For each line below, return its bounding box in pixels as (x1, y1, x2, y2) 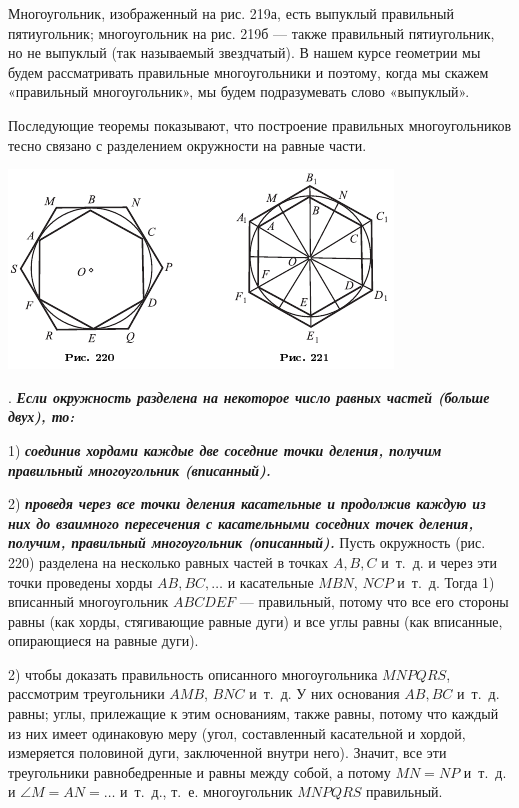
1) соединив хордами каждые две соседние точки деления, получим (8, 439, 442, 460)
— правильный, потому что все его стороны (239, 591, 509, 612)
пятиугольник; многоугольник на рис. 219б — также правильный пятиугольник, (8, 22, 495, 43)
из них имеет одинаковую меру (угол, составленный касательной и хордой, (8, 722, 466, 743)
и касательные (227, 571, 314, 592)
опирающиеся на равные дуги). (8, 630, 199, 651)
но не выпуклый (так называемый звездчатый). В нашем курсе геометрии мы (8, 42, 481, 63)
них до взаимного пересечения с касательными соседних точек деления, (8, 512, 474, 533)
